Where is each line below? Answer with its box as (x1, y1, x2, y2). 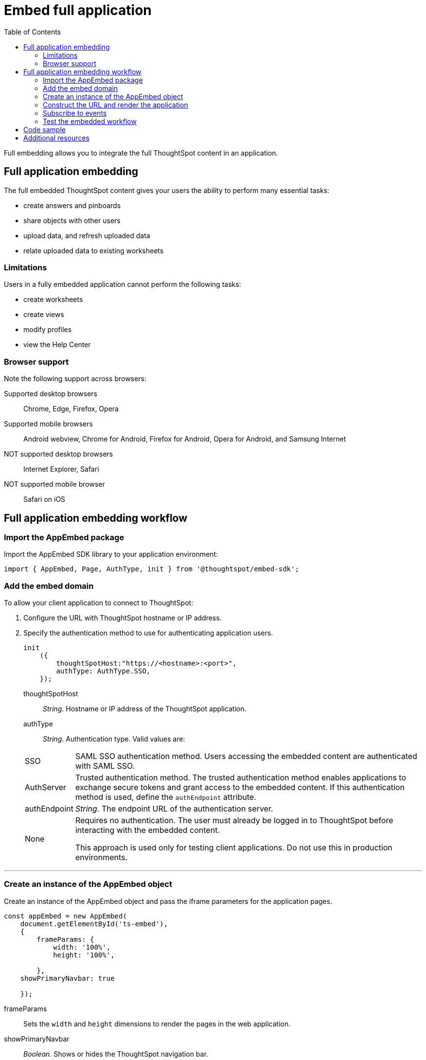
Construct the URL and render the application (43, 100, 188, 109)
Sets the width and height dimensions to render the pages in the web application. (23, 1019, 291, 1028)
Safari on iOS (23, 495, 66, 504)
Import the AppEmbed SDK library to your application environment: (4, 550, 218, 559)
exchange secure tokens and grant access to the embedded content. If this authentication (75, 782, 405, 793)
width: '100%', (53, 943, 111, 951)
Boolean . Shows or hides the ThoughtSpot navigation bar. (23, 1049, 208, 1058)
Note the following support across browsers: (4, 374, 146, 383)
